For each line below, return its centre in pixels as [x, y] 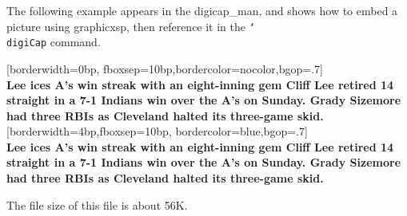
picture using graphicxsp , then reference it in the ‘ [131, 26]
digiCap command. [54, 42]
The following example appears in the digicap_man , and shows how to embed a [202, 10]
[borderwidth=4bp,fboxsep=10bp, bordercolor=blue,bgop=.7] [157, 131]
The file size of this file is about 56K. [97, 204]
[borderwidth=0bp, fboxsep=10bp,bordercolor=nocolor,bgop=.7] [165, 68]
